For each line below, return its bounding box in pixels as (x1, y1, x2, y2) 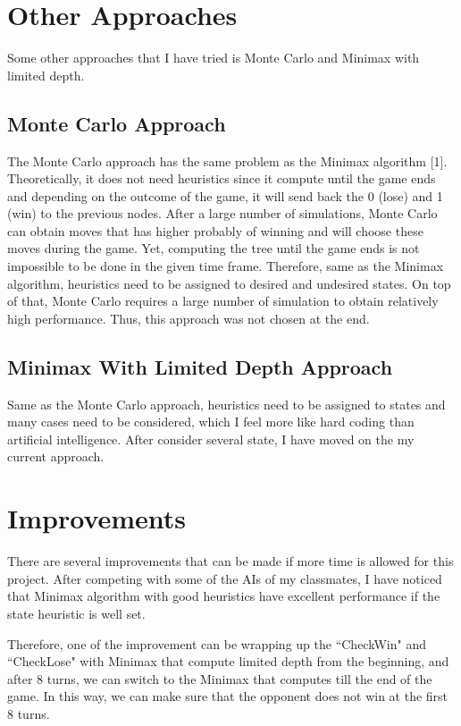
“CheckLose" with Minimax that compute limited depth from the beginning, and (7, 652, 449, 671)
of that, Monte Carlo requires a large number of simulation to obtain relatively (7, 291, 439, 310)
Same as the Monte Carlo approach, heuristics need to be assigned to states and (7, 394, 446, 413)
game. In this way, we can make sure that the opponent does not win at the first (7, 687, 448, 705)
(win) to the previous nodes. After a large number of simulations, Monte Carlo (7, 204, 438, 223)
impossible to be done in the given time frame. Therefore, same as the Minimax (7, 257, 444, 275)
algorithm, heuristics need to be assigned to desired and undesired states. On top (7, 274, 451, 292)
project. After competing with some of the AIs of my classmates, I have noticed (7, 569, 442, 587)
